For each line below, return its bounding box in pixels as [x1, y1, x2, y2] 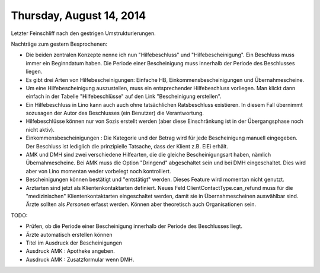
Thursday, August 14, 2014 [11, 9, 146, 22]
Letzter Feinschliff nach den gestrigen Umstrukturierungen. [11, 30, 156, 37]
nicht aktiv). [25, 126, 55, 133]
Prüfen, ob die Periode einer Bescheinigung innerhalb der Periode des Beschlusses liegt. [25, 223, 243, 230]
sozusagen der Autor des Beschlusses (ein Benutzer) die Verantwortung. [25, 110, 204, 117]
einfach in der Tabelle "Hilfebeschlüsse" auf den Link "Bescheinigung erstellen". [25, 93, 222, 100]
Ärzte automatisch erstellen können [25, 231, 113, 238]
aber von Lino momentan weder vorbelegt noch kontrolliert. [25, 167, 171, 174]
